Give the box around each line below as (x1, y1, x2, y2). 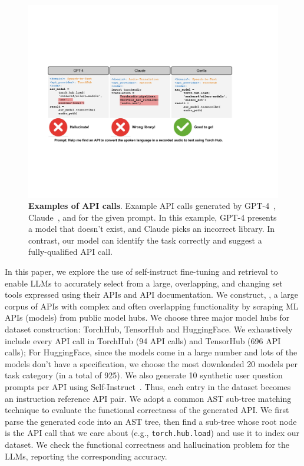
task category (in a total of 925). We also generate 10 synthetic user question (5, 369, 283, 381)
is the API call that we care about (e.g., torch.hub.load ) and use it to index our (5, 427, 300, 439)
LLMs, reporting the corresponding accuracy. (5, 450, 167, 462)
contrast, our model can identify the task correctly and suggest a (28, 234, 262, 246)
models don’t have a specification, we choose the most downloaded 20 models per (5, 357, 298, 370)
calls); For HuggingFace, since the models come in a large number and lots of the (5, 346, 298, 358)
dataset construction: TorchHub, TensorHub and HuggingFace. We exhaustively (5, 323, 293, 335)
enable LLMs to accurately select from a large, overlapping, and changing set (5, 277, 283, 289)
